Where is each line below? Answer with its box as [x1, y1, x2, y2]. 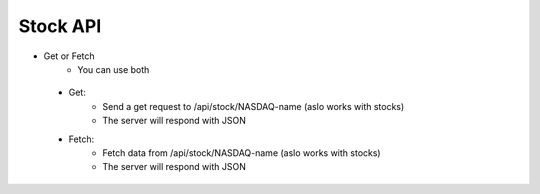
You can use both [77, 63, 150, 75]
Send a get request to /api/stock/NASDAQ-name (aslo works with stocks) [102, 100, 405, 112]
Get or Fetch [43, 50, 95, 62]
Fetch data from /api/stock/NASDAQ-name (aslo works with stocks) [102, 146, 381, 159]
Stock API [18, 15, 102, 37]
